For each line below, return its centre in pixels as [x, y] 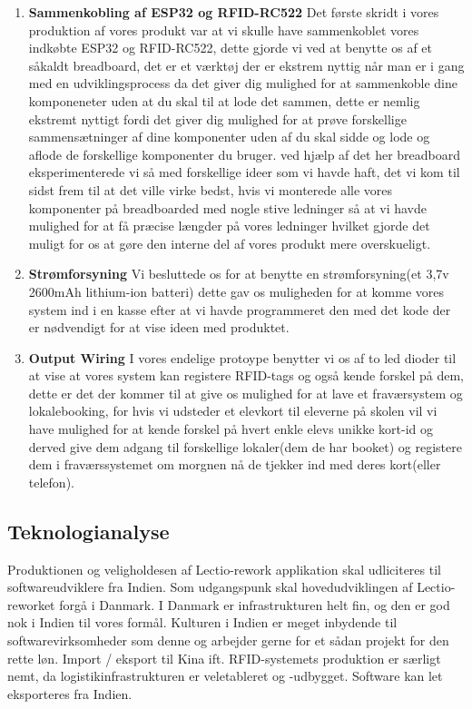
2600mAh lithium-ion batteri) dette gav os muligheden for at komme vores [236, 291]
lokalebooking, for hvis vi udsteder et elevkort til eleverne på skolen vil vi [233, 411]
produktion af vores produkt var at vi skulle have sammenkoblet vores [224, 30]
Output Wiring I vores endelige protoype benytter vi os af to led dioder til [242, 357]
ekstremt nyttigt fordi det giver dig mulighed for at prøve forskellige [217, 118]
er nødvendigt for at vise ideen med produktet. [159, 327]
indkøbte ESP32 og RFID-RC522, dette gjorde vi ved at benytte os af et [231, 48]
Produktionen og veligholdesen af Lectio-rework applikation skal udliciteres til [224, 569]
